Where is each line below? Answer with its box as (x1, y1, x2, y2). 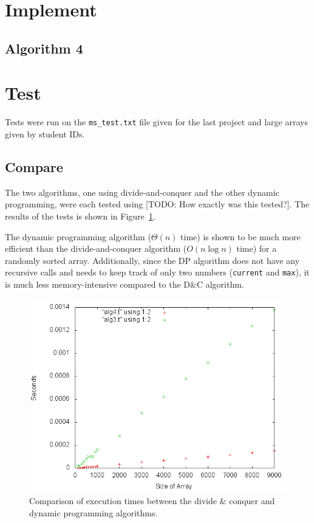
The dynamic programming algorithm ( (5, 230, 151, 243)
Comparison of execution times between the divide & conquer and (29, 494, 275, 507)
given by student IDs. (5, 127, 85, 140)
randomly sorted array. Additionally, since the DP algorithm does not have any (5, 254, 300, 266)
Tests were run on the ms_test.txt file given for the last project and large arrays (5, 116, 308, 128)
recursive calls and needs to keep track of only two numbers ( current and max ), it (5, 266, 310, 279)
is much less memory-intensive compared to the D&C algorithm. (5, 277, 244, 290)
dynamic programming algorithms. (29, 506, 158, 519)
